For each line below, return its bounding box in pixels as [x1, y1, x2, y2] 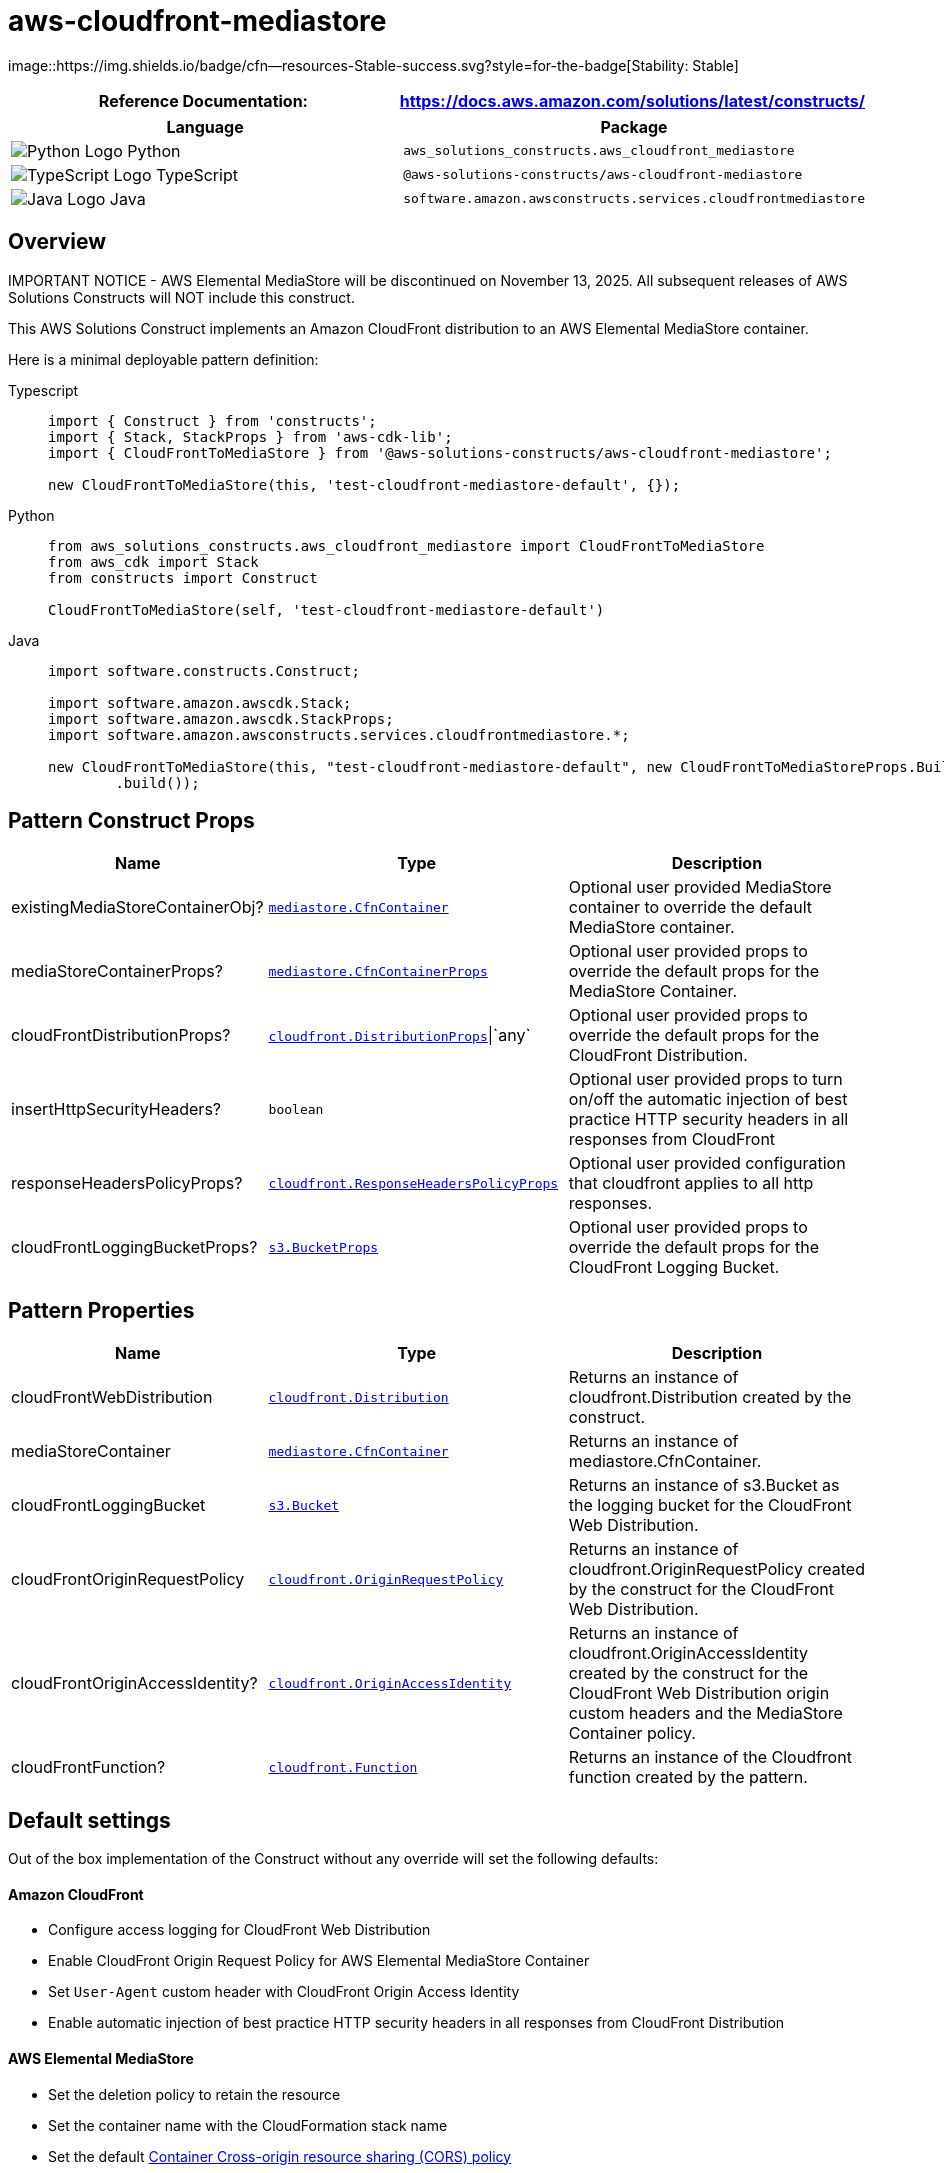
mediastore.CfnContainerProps [268, 963, 488, 979]
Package [600, 116, 668, 137]
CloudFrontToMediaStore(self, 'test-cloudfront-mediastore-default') [48, 601, 605, 618]
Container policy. [568, 1723, 696, 1744]
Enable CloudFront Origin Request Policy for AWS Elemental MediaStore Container [48, 1952, 590, 1970]
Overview [8, 229, 107, 255]
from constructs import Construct [48, 569, 318, 586]
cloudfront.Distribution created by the [568, 1387, 852, 1408]
